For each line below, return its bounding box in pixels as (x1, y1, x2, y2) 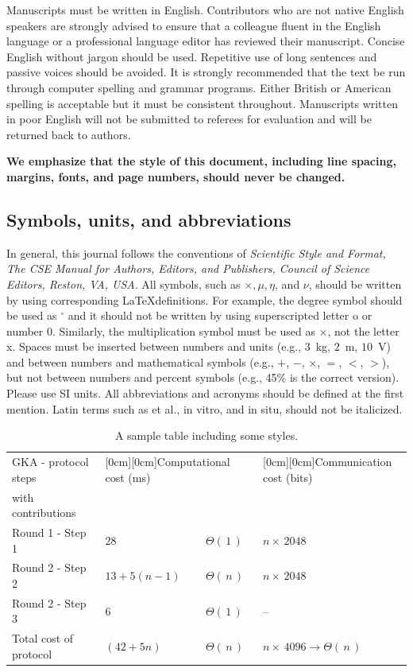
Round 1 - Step (12, 523, 87, 540)
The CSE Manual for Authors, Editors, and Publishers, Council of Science (6, 260, 370, 277)
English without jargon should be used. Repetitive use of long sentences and (6, 48, 377, 64)
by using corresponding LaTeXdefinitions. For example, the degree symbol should (6, 291, 403, 308)
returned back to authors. (6, 126, 131, 142)
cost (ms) (105, 468, 151, 485)
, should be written (308, 275, 402, 292)
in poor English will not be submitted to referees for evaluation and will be (6, 111, 372, 127)
